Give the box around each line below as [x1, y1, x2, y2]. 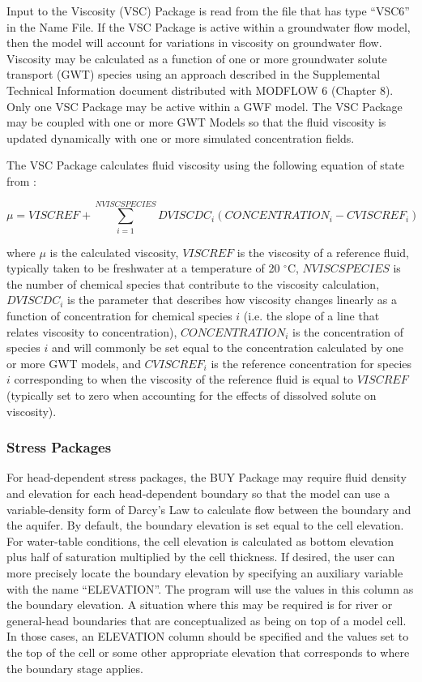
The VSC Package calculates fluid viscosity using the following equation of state [6, 157, 404, 174]
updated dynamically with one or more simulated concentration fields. [6, 129, 355, 146]
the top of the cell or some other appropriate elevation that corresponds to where [6, 643, 410, 660]
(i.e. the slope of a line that [243, 307, 380, 324]
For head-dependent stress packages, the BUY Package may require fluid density [6, 469, 407, 486]
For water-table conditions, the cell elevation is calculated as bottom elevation [6, 532, 394, 549]
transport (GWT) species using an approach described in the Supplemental [6, 66, 381, 83]
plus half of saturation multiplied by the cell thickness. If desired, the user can [6, 548, 395, 565]
